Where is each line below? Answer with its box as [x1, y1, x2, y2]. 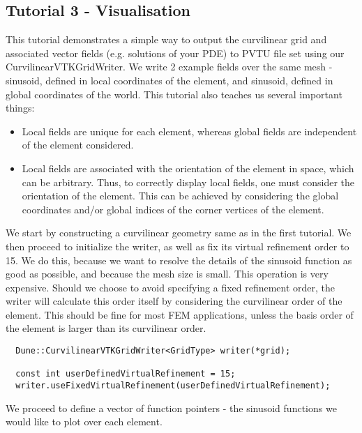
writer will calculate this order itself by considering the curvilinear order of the [6, 294, 342, 308]
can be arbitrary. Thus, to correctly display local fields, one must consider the [22, 174, 355, 189]
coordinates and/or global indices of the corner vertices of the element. [22, 202, 324, 216]
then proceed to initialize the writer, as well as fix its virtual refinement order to [6, 238, 349, 253]
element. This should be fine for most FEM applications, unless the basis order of [6, 307, 354, 321]
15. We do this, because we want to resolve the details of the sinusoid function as [6, 252, 352, 267]
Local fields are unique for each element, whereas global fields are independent [22, 123, 357, 138]
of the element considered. [22, 137, 134, 152]
